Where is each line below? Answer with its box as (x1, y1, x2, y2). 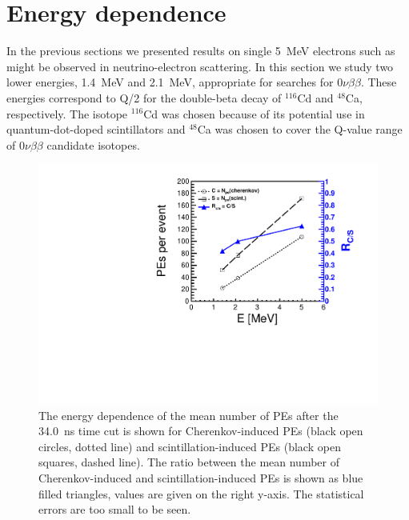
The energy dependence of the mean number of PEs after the (38, 406, 339, 423)
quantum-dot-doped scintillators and (6, 121, 186, 138)
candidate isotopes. (46, 136, 140, 153)
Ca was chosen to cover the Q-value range (197, 121, 403, 138)
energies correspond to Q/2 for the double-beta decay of (6, 89, 282, 106)
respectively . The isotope (6, 105, 128, 122)
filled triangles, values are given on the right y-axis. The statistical (38, 485, 364, 502)
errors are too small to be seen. (38, 501, 191, 518)
